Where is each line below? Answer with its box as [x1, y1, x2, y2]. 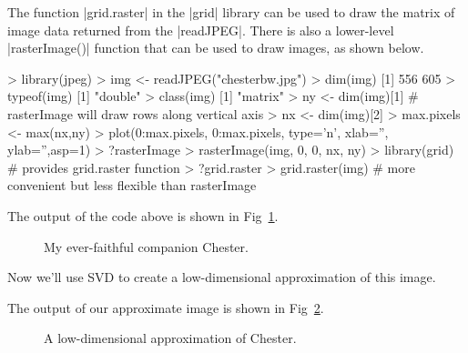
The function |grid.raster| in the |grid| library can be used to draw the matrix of [7, 3, 455, 21]
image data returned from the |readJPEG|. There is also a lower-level [7, 20, 394, 39]
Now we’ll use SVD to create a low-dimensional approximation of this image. [7, 267, 436, 287]
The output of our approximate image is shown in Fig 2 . [7, 298, 324, 317]
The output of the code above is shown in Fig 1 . [7, 206, 279, 225]
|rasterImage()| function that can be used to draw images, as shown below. [7, 38, 424, 57]
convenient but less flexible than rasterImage [7, 176, 257, 195]
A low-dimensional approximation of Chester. [44, 328, 297, 348]
